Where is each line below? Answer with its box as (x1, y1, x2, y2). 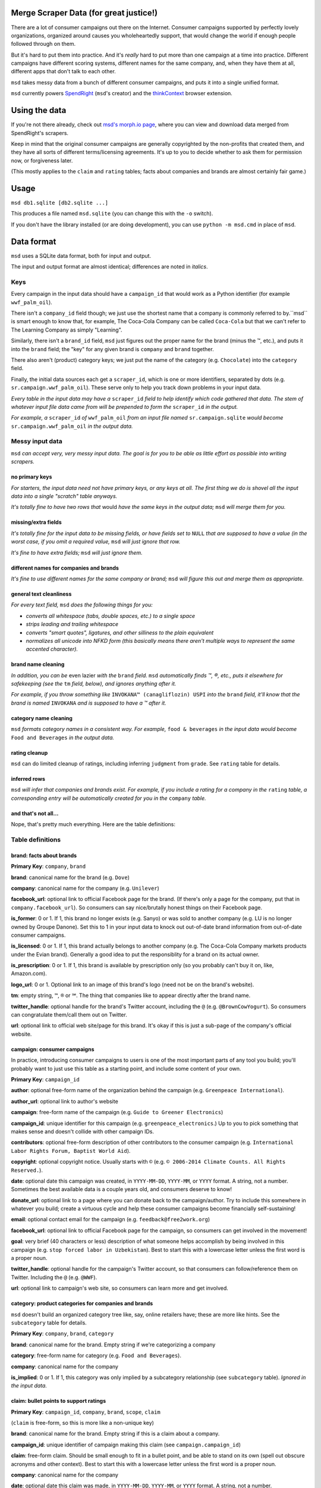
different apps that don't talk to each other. (11, 68, 116, 75)
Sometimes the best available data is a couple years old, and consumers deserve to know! (11, 1186, 232, 1193)
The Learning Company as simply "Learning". (11, 326, 122, 333)
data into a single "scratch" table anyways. (11, 493, 118, 500)
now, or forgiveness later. (11, 157, 73, 164)
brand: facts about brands (11, 852, 77, 859)
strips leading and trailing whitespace (26, 621, 119, 628)
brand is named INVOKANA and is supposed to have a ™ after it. (11, 699, 166, 707)
